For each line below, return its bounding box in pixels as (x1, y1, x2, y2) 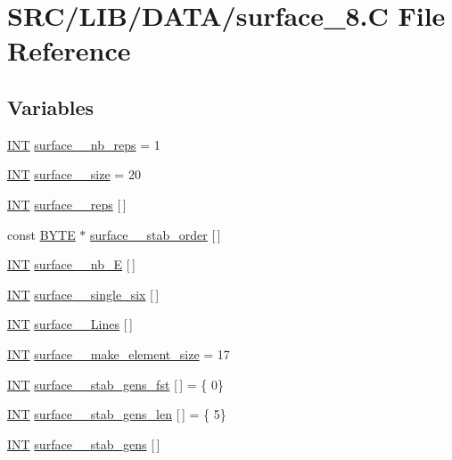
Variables (7, 93, 95, 120)
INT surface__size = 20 (7, 165, 141, 184)
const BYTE (7, 225, 76, 243)
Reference (7, 32, 131, 69)
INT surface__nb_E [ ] (7, 255, 136, 274)
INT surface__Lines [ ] (7, 315, 133, 333)
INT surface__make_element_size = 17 (7, 344, 230, 363)
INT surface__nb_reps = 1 (7, 135, 160, 153)
